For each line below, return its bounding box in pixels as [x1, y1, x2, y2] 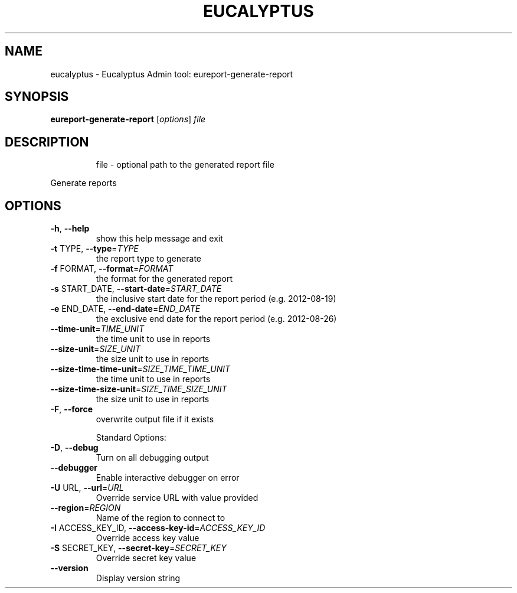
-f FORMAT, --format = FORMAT [50, 263, 174, 274]
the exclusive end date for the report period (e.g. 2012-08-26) [96, 314, 337, 324]
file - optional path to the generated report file [96, 159, 274, 170]
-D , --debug [50, 442, 99, 453]
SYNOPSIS [5, 89, 69, 105]
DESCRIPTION [5, 134, 89, 149]
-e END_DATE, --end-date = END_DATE [50, 304, 201, 314]
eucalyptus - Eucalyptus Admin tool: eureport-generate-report [50, 69, 293, 79]
